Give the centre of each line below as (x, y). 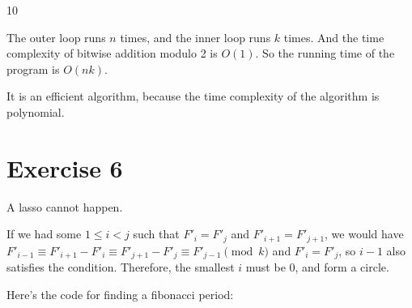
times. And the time (334, 37)
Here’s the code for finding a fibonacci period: (120, 294)
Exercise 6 (65, 167)
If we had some (44, 234)
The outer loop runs (56, 37)
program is (33, 68)
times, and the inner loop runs (195, 37)
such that (156, 234)
